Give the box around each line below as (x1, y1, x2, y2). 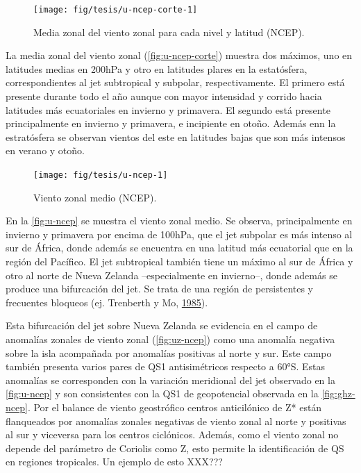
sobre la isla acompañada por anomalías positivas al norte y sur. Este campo (6, 345, 332, 360)
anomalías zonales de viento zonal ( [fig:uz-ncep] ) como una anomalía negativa (6, 332, 335, 346)
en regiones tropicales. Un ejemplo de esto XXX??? (6, 454, 223, 469)
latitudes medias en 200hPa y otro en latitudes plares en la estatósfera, (6, 61, 308, 76)
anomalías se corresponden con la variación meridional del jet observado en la (6, 372, 335, 387)
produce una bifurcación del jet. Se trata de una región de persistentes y (6, 281, 314, 296)
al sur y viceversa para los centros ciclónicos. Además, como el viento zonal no (6, 427, 339, 442)
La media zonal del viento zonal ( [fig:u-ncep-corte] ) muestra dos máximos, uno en (6, 48, 353, 63)
